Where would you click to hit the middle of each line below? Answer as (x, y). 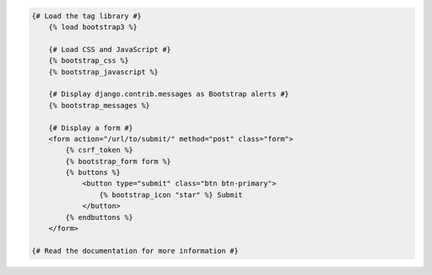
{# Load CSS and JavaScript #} (110, 49)
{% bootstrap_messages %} (99, 105)
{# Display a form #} (91, 128)
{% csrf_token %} (99, 150)
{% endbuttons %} (99, 217)
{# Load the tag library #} (86, 16)
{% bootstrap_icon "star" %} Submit (171, 195)
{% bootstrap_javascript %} (104, 72)
